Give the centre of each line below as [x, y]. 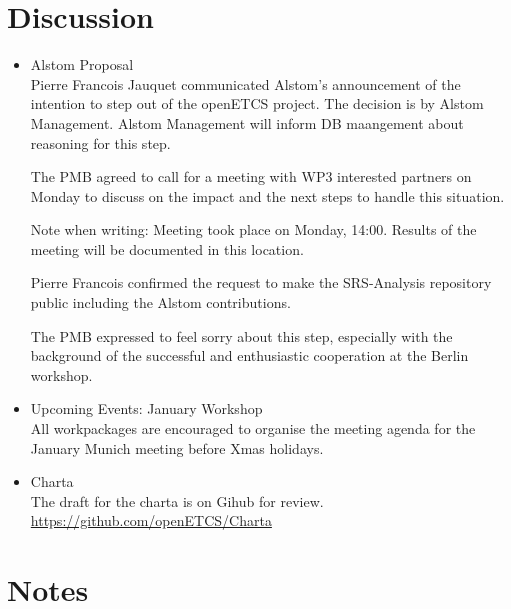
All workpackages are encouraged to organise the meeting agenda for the [253, 428]
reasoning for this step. [100, 142]
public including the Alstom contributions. [160, 302]
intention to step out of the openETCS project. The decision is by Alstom [257, 103]
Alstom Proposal [82, 64]
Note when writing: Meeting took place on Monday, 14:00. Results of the [253, 229]
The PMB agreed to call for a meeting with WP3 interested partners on [251, 176]
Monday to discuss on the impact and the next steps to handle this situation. [267, 195]
